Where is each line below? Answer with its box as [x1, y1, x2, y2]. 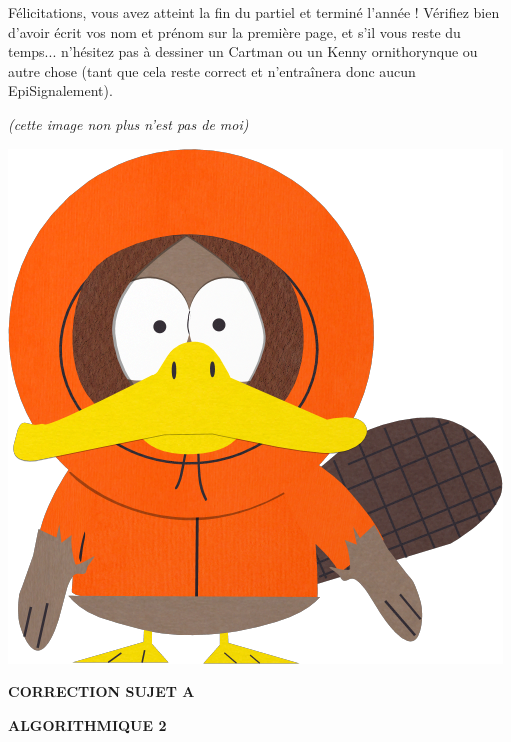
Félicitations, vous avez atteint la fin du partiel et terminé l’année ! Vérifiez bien [8, 2, 500, 22]
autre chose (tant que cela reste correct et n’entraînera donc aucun [8, 60, 416, 81]
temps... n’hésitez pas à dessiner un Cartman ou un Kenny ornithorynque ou [8, 41, 478, 62]
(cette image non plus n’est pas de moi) [8, 113, 249, 134]
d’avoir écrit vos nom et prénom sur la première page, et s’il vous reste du [8, 21, 461, 42]
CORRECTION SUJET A [8, 681, 195, 702]
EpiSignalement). [8, 80, 113, 101]
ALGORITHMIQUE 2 [8, 714, 167, 735]
